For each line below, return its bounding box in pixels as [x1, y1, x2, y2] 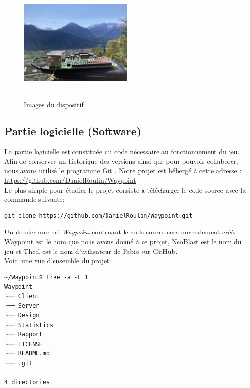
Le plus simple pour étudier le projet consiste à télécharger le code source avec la [4, 184, 246, 194]
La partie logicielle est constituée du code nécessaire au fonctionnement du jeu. [4, 146, 240, 156]
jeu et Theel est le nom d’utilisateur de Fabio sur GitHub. [4, 246, 178, 256]
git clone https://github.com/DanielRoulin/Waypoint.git [4, 212, 193, 219]
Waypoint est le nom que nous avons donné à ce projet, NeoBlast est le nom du [4, 236, 242, 246]
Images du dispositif [24, 99, 84, 110]
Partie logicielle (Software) [4, 123, 142, 138]
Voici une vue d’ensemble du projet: [4, 255, 111, 266]
